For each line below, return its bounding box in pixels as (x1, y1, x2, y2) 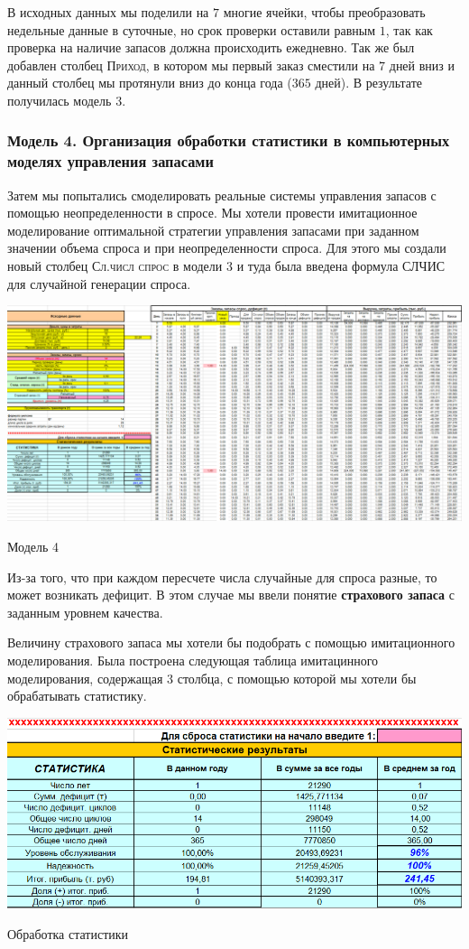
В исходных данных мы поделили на (7, 3, 209, 21)
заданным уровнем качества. (7, 602, 163, 621)
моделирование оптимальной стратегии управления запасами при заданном (7, 220, 419, 239)
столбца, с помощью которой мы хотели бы (177, 668, 417, 687)
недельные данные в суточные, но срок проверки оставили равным (7, 20, 376, 39)
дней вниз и (389, 55, 455, 74)
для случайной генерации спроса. (7, 274, 191, 293)
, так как (385, 20, 433, 39)
